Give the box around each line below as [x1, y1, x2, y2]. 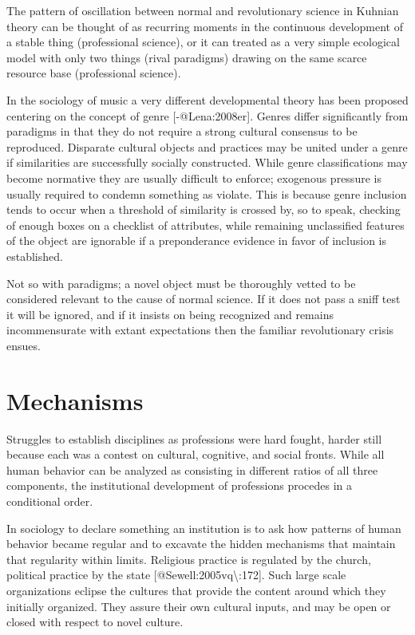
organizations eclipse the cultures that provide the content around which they [6, 582, 386, 598]
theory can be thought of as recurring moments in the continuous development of [6, 18, 403, 34]
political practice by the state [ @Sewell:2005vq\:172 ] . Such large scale [6, 566, 346, 583]
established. [6, 247, 63, 264]
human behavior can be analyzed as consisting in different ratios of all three [6, 461, 378, 478]
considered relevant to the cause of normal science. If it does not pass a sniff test [6, 290, 401, 307]
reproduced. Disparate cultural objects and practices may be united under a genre [6, 138, 408, 155]
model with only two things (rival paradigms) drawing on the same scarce [6, 49, 367, 65]
